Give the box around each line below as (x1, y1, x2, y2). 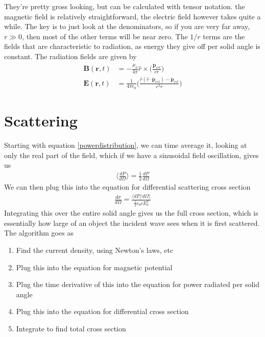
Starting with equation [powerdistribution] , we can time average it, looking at (4, 139, 247, 150)
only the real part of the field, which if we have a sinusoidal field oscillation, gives (4, 149, 259, 160)
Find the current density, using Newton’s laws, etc (16, 245, 174, 255)
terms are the (203, 31, 245, 41)
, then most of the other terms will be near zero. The (22, 31, 188, 41)
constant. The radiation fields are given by (4, 50, 137, 61)
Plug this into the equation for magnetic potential (16, 262, 173, 272)
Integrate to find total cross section (16, 323, 126, 334)
